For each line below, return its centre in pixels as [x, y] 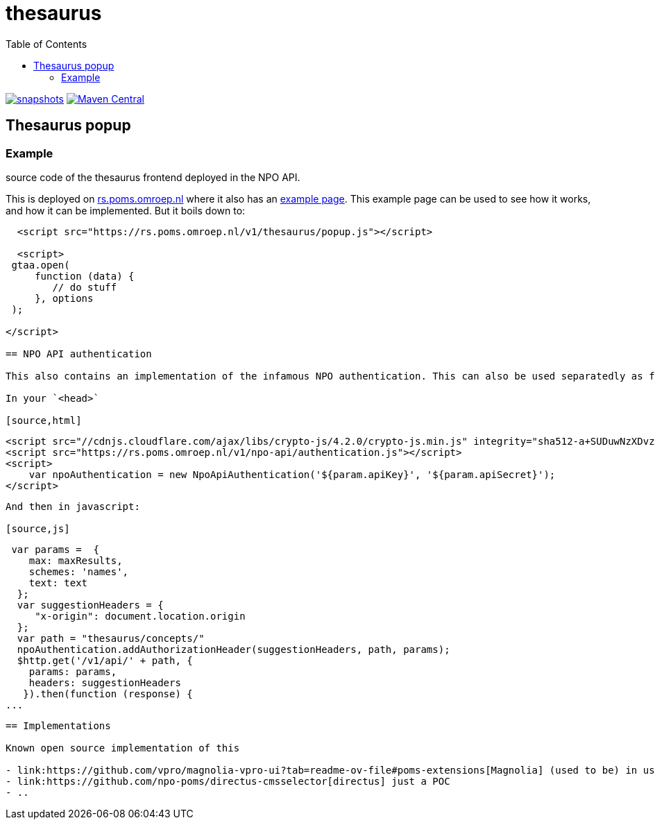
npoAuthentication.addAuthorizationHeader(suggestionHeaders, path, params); [233, 649]
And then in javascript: [73, 506]
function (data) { [85, 276]
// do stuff [85, 287]
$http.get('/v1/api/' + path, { [105, 660]
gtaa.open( [41, 265]
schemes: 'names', [79, 571]
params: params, [73, 671]
